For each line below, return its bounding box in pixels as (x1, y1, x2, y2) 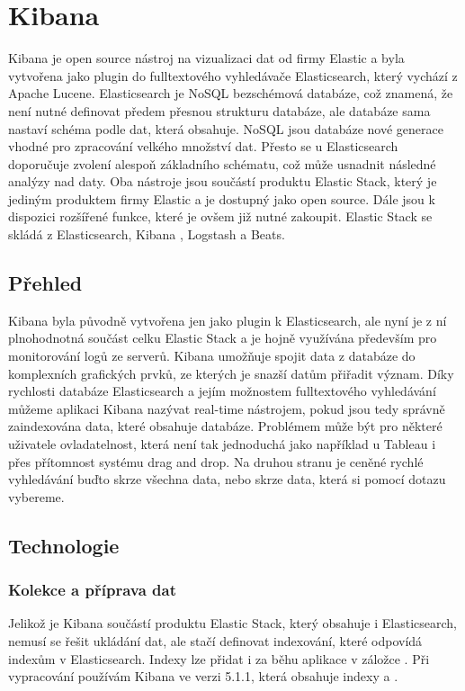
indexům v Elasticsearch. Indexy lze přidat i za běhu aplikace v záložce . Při (8, 649, 430, 668)
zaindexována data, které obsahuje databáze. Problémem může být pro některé (8, 417, 443, 435)
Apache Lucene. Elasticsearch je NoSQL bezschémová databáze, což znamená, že (8, 84, 453, 103)
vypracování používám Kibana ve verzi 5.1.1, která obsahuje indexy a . (8, 667, 398, 686)
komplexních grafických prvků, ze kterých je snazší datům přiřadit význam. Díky (8, 363, 454, 382)
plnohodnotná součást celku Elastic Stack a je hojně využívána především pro (8, 328, 437, 347)
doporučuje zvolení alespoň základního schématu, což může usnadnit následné (8, 154, 436, 173)
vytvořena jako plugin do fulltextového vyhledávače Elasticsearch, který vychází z (8, 66, 458, 85)
